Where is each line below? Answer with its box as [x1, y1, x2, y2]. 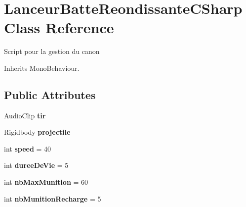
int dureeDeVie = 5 [4, 160, 69, 170]
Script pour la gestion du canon [4, 46, 100, 56]
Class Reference [4, 17, 114, 38]
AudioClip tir [4, 110, 46, 120]
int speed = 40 [4, 143, 51, 154]
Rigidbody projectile [4, 127, 71, 137]
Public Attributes [4, 87, 96, 102]
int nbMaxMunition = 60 [4, 177, 88, 187]
